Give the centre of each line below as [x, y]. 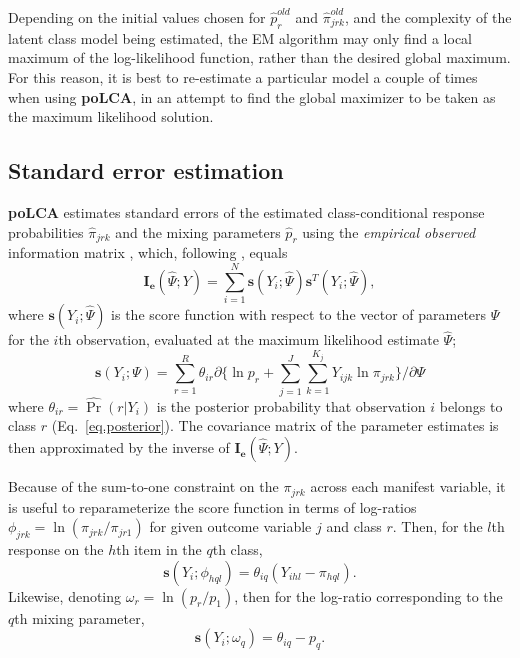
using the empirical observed [389, 231]
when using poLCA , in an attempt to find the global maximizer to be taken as [252, 96]
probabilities [46, 231]
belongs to [471, 405]
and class [354, 526]
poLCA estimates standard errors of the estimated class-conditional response [246, 211]
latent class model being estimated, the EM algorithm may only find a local [240, 37]
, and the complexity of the [428, 17]
